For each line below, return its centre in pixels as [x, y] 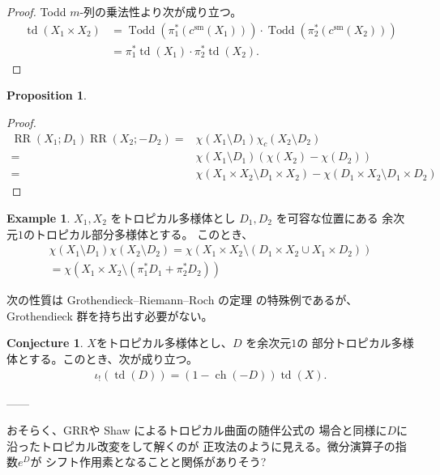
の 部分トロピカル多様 [355, 343]
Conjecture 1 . [45, 343]
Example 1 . [38, 218]
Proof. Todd [36, 11]
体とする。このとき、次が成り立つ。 [103, 359]
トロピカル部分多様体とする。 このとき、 [144, 233]
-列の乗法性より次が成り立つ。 [161, 11]
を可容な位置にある [327, 218]
